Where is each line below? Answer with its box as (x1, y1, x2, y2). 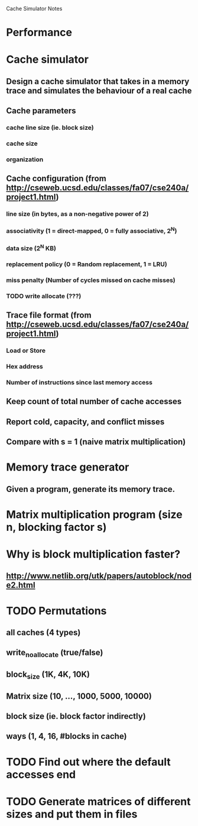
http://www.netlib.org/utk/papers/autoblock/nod (6, 571, 192, 581)
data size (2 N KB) (6, 243, 57, 252)
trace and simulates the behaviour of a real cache (6, 85, 192, 95)
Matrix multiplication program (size (6, 508, 183, 521)
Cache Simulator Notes (6, 5, 63, 12)
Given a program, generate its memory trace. (6, 484, 176, 494)
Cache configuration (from (6, 174, 106, 184)
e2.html (6, 580, 35, 590)
